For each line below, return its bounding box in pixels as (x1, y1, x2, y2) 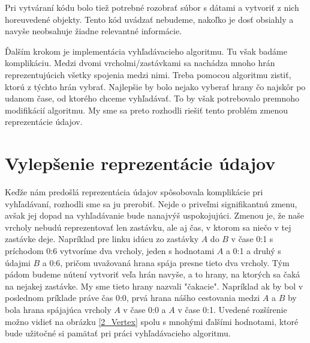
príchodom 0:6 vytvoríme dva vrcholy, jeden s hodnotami (5, 244, 215, 257)
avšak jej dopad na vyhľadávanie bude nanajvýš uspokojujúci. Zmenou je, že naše (5, 209, 304, 222)
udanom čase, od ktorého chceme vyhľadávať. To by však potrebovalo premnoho (5, 92, 300, 105)
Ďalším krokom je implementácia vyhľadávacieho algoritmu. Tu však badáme (5, 44, 287, 57)
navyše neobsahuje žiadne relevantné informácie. (5, 25, 182, 37)
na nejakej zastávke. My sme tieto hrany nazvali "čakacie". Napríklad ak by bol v (5, 279, 303, 292)
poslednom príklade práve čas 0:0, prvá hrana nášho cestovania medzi (5, 291, 260, 304)
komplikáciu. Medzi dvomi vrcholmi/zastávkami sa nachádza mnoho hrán (5, 56, 275, 69)
